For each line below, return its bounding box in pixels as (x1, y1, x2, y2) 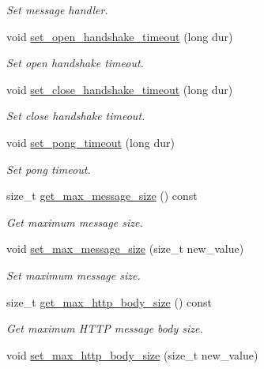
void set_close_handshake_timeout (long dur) (6, 81, 233, 97)
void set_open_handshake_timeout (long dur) (6, 28, 233, 44)
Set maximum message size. (6, 266, 141, 283)
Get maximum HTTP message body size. (6, 320, 203, 337)
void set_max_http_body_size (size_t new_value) (6, 346, 258, 363)
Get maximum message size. (6, 213, 143, 230)
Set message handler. (6, 2, 108, 17)
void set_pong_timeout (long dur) (6, 134, 175, 150)
